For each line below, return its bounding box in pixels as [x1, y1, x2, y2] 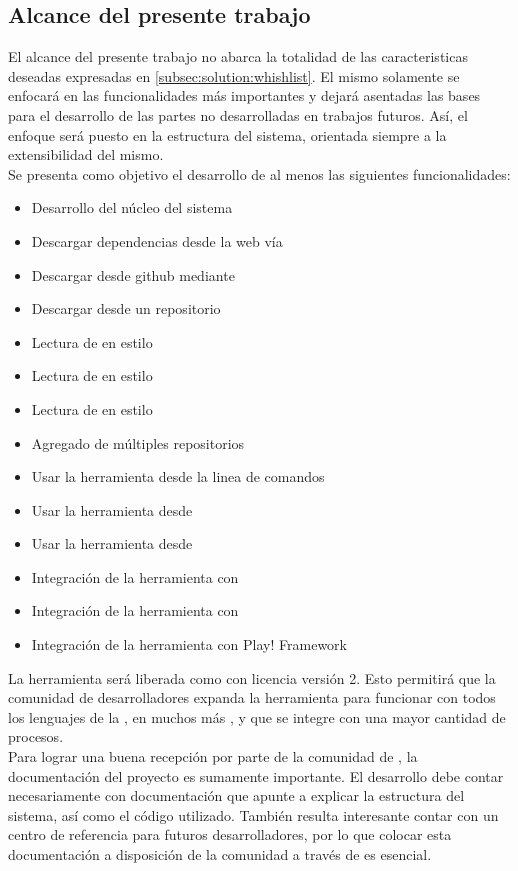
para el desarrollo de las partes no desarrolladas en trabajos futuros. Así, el [8, 104, 468, 125]
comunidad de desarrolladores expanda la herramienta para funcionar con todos [8, 687, 496, 708]
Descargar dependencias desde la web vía [31, 230, 283, 251]
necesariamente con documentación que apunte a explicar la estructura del [8, 785, 465, 806]
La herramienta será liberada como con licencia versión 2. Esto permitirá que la [8, 667, 496, 688]
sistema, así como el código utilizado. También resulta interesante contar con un [8, 804, 499, 825]
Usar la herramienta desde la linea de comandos [31, 466, 325, 487]
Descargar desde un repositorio [31, 298, 221, 319]
